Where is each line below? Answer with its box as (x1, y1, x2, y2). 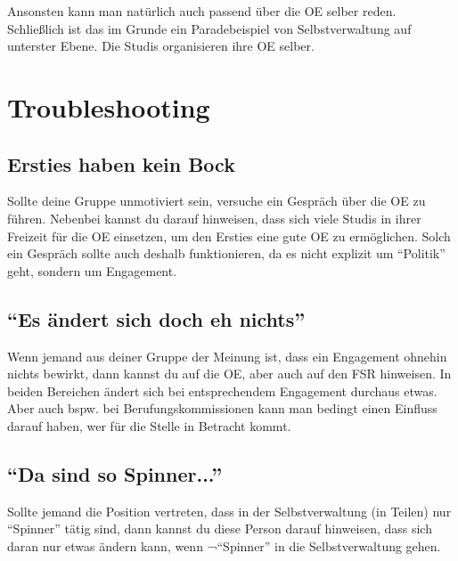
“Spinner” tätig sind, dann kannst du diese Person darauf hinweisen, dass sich (7, 519, 432, 538)
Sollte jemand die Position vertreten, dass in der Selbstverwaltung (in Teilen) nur (7, 501, 452, 520)
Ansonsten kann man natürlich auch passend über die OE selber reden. (7, 2, 397, 20)
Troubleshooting (7, 88, 210, 125)
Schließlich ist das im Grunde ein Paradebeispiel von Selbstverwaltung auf (7, 19, 412, 37)
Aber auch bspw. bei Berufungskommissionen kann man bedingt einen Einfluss (7, 399, 438, 418)
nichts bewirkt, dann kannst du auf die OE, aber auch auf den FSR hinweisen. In (7, 364, 452, 383)
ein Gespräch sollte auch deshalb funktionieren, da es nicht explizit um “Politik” (7, 244, 446, 263)
